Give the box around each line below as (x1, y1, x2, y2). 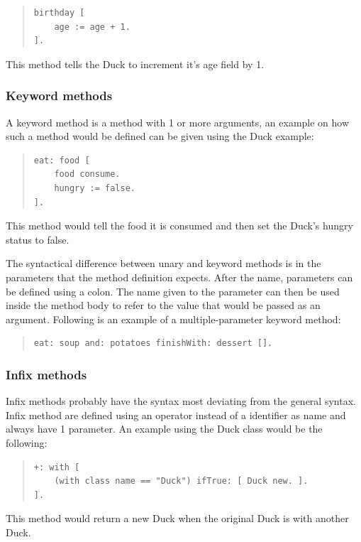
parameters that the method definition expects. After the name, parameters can (6, 269, 353, 284)
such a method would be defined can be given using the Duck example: (6, 129, 314, 143)
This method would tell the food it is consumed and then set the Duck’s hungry (6, 218, 353, 233)
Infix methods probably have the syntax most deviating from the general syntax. (6, 394, 356, 408)
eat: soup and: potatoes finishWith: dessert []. (33, 338, 273, 349)
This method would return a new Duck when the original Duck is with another (6, 511, 349, 526)
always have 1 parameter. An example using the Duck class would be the (6, 421, 323, 436)
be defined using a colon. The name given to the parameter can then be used (6, 283, 340, 298)
